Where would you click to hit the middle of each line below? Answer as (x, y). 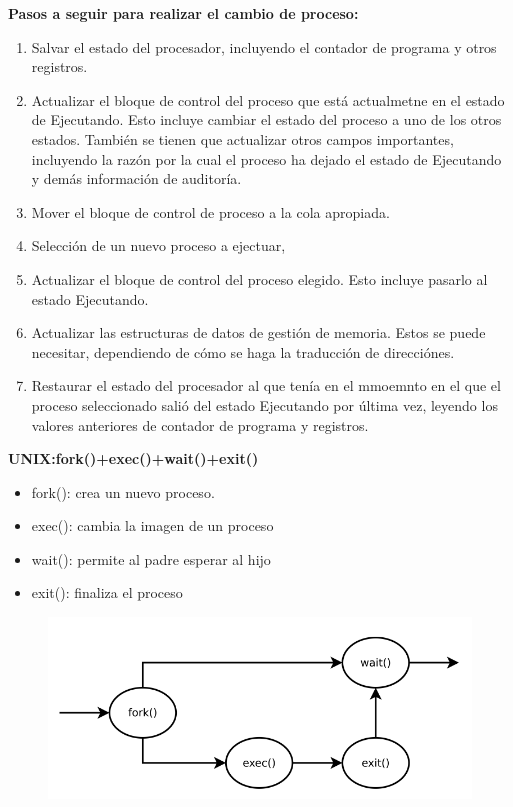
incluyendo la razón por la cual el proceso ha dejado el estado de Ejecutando (266, 158)
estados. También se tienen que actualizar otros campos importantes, (242, 138)
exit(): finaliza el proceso (107, 592)
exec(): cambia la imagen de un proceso (152, 525)
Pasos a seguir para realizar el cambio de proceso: (183, 13)
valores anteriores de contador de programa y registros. (200, 424)
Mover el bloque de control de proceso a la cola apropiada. (210, 211)
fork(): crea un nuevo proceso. (123, 491)
